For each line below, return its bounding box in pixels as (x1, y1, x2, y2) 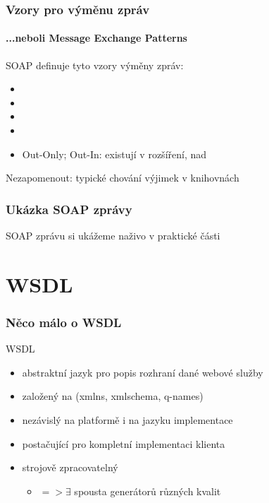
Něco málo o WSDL (6, 313, 122, 331)
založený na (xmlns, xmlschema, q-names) (22, 389, 204, 403)
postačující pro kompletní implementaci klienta (22, 436, 225, 451)
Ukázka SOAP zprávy (6, 200, 132, 218)
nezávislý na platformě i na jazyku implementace (22, 412, 233, 427)
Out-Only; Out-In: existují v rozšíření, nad (22, 146, 207, 161)
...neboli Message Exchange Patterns (6, 30, 187, 45)
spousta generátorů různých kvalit (74, 483, 221, 498)
